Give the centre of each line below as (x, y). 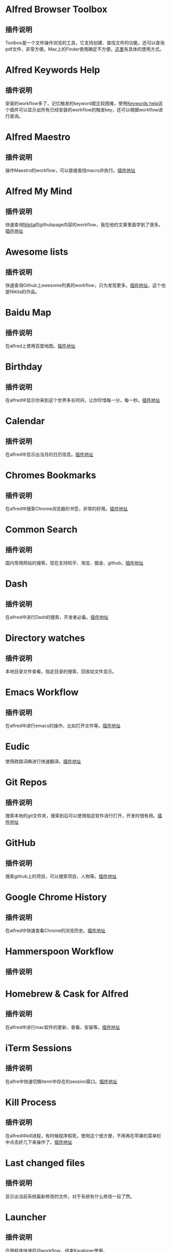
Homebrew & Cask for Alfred (67, 994)
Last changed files (45, 1163)
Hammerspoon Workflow (60, 952)
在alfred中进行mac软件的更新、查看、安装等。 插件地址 (63, 1027)
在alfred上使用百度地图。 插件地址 (40, 346)
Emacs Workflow (42, 692)
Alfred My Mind (39, 191)
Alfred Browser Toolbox (56, 9)
